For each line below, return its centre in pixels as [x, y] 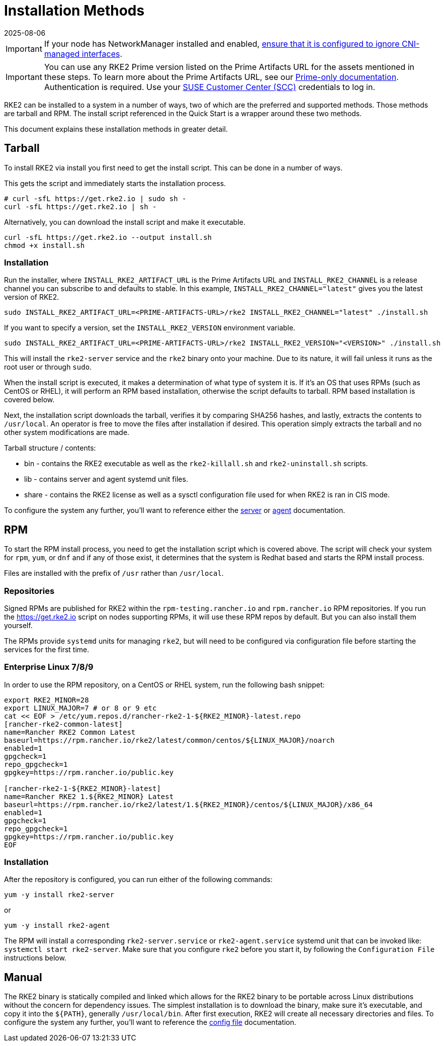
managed [62, 54]
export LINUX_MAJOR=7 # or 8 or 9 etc [80, 708]
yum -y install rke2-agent [57, 926]
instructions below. [35, 958]
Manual [23, 977]
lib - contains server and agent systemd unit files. [106, 479]
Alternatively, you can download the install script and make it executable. [125, 222]
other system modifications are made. [67, 432]
